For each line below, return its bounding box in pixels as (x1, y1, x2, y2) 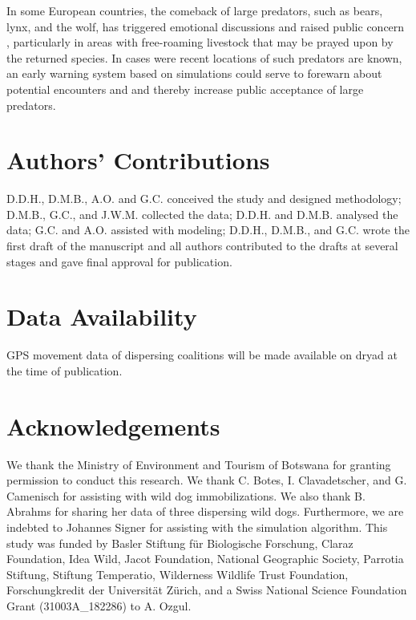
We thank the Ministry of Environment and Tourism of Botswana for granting (6, 456, 391, 472)
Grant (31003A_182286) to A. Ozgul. (6, 598, 192, 614)
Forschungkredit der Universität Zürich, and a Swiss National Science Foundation (6, 582, 407, 598)
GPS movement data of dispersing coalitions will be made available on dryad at (6, 346, 398, 363)
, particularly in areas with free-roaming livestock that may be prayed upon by (6, 34, 394, 51)
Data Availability (6, 300, 197, 333)
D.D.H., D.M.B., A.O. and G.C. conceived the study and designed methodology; (6, 190, 402, 207)
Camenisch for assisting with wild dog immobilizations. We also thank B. (6, 487, 366, 504)
